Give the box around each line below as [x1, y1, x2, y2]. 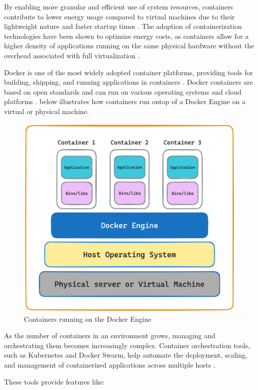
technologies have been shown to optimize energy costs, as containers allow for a [4, 30, 249, 41]
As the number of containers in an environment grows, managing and [4, 330, 216, 341]
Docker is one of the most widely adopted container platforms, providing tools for [4, 67, 253, 77]
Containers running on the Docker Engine [24, 313, 151, 324]
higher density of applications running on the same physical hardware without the [4, 40, 255, 51]
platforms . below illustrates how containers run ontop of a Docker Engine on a [4, 96, 246, 107]
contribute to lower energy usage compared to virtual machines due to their [4, 11, 235, 21]
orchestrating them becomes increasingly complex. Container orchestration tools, [4, 340, 251, 350]
